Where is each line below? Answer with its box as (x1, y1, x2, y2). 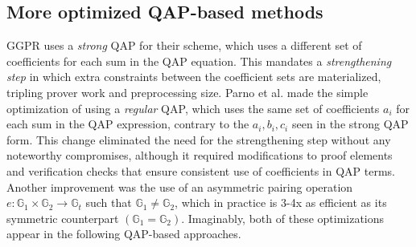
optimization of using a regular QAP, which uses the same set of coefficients (6, 99, 380, 116)
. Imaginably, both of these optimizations (181, 209, 385, 226)
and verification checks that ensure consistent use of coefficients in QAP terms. (6, 162, 396, 179)
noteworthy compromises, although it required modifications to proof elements (6, 147, 393, 164)
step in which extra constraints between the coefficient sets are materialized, (6, 68, 381, 85)
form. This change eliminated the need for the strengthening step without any (6, 131, 391, 148)
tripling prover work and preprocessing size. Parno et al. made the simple (6, 83, 369, 100)
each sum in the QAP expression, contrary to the (6, 115, 249, 132)
